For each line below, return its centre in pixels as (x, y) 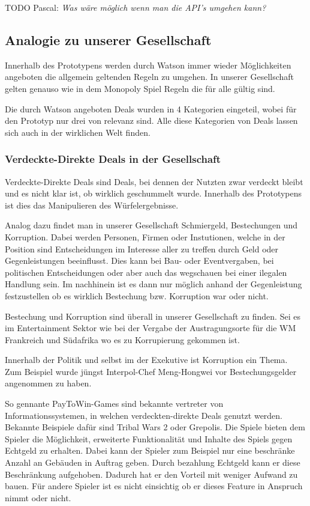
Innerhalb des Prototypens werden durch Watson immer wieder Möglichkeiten (148, 65)
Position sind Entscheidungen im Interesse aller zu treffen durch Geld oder (142, 248)
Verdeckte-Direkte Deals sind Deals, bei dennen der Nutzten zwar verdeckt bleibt (154, 181)
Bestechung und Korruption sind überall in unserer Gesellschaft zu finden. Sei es (153, 316)
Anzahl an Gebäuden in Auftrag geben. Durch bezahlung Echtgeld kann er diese (153, 462)
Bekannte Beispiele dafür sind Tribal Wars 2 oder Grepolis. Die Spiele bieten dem (155, 427)
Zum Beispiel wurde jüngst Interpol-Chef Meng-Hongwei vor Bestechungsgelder (151, 371)
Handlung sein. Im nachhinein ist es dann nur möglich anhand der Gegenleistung (154, 284)
